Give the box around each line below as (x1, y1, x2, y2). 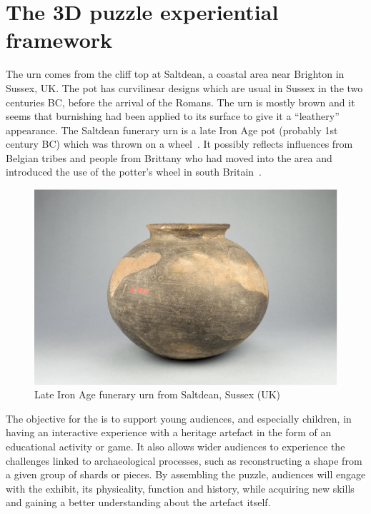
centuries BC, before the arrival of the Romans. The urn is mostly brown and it (6, 94, 355, 109)
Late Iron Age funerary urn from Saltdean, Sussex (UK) (34, 387, 280, 402)
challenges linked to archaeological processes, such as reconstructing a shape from (6, 453, 362, 468)
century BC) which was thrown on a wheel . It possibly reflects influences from (6, 136, 353, 151)
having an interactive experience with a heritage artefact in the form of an (6, 425, 332, 440)
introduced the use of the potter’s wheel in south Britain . (6, 164, 262, 179)
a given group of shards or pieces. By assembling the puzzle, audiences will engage (6, 467, 366, 482)
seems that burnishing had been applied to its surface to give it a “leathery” (6, 109, 340, 124)
